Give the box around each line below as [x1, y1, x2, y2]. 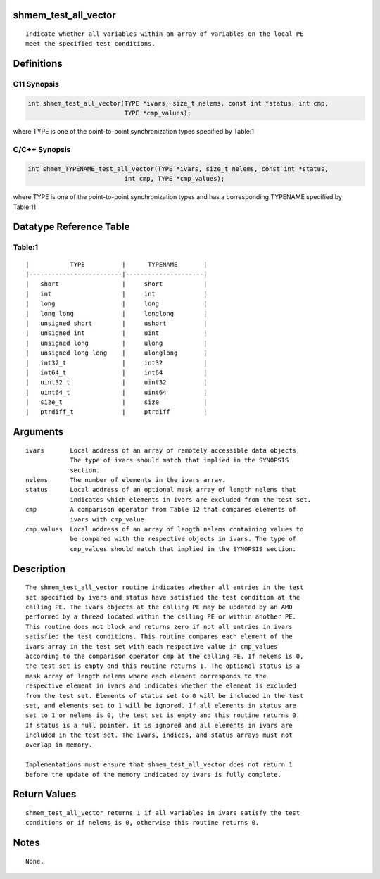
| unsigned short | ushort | [25, 319, 208, 327]
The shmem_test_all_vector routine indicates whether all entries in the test [25, 583, 304, 591]
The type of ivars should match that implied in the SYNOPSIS [70, 456, 289, 464]
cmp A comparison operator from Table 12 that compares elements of [25, 505, 297, 514]
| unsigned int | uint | [25, 329, 208, 337]
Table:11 [13, 203, 37, 211]
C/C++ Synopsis [13, 145, 71, 155]
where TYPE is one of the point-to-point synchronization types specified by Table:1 [13, 127, 255, 136]
